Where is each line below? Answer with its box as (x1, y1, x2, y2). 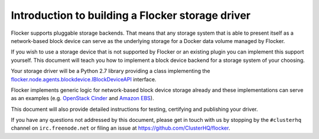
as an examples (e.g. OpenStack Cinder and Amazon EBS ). (11, 95, 154, 102)
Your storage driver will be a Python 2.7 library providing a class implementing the (11, 68, 210, 75)
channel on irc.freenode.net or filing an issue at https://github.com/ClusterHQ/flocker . (11, 124, 230, 132)
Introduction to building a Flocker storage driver (11, 9, 251, 22)
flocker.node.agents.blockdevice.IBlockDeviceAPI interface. (11, 75, 157, 82)
